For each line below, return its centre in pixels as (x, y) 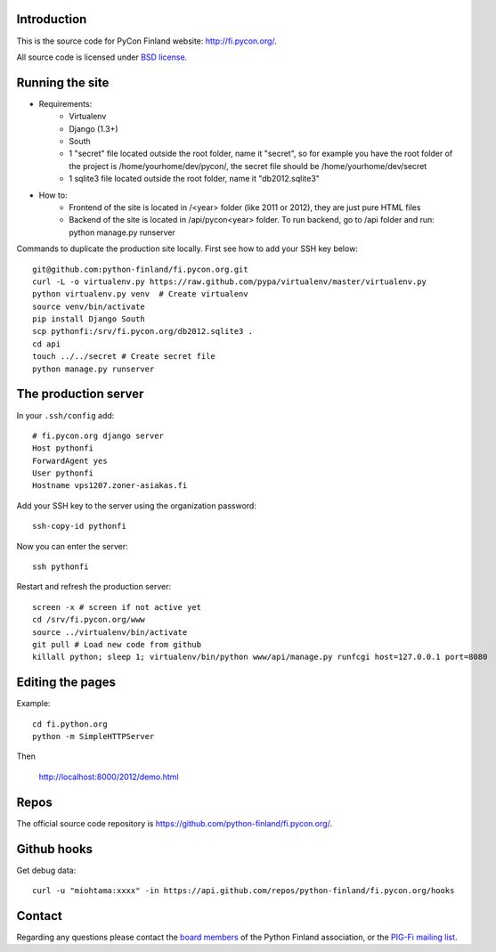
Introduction (52, 19)
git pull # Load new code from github (117, 644)
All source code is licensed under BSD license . (102, 57)
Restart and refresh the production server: (94, 587)
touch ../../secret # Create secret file (124, 357)
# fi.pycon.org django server (98, 435)
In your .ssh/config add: (65, 415)
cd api (47, 344)
